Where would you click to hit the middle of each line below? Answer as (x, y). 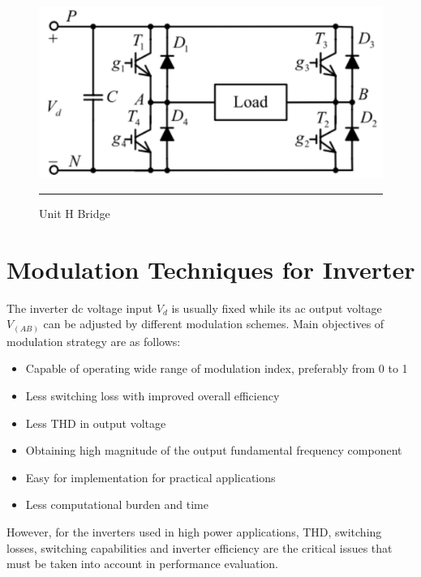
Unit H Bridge (75, 213)
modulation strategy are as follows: (94, 341)
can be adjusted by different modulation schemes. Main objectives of (214, 324)
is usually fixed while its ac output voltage (277, 308)
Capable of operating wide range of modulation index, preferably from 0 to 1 (217, 368)
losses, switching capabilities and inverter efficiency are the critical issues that (200, 547)
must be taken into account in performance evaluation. (142, 564)
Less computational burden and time (117, 504)
